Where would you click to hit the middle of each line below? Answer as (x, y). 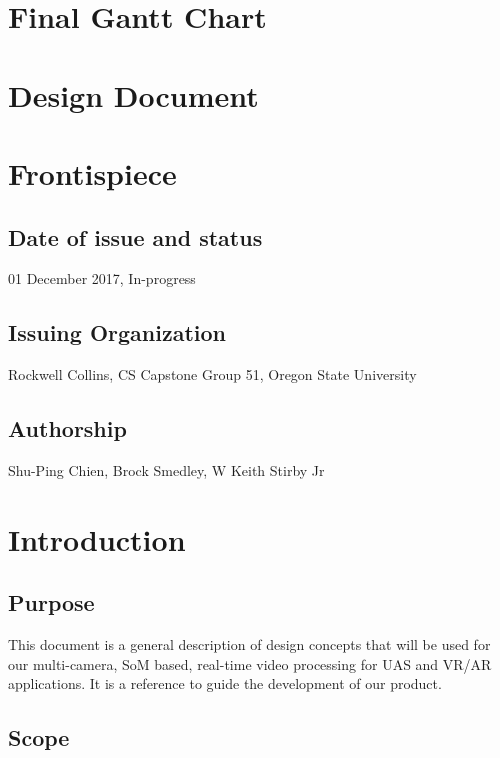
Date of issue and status (135, 236)
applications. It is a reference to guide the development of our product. (225, 683)
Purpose (51, 602)
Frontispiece (92, 172)
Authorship (67, 428)
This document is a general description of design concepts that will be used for (249, 644)
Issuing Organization (117, 332)
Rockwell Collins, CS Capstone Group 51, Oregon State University (212, 374)
